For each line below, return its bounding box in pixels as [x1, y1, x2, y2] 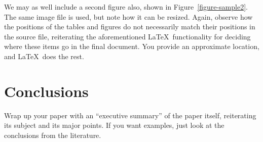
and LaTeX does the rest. [4, 51, 84, 61]
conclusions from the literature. [4, 129, 101, 140]
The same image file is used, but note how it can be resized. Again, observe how [4, 11, 253, 22]
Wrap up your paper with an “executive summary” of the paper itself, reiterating [4, 110, 256, 120]
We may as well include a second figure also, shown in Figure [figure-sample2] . [4, 2, 248, 12]
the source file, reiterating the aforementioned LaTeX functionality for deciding [4, 31, 251, 41]
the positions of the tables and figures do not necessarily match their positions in [4, 21, 255, 32]
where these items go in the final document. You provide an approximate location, [4, 41, 259, 52]
